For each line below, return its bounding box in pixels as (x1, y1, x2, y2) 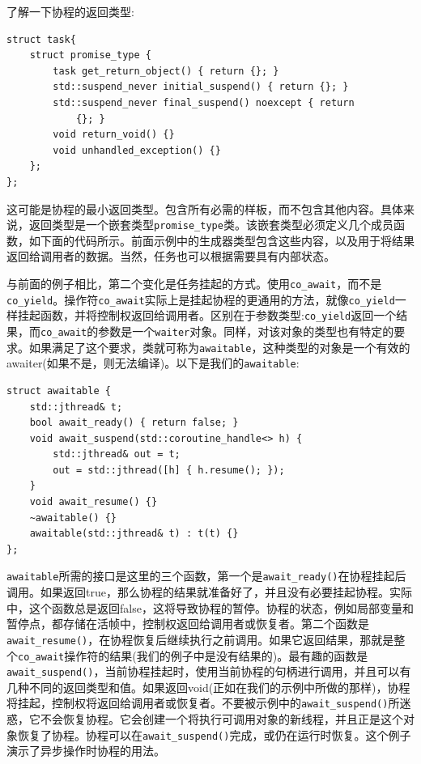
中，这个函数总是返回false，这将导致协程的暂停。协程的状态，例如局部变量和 (6, 599, 414, 616)
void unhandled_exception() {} (53, 144, 221, 156)
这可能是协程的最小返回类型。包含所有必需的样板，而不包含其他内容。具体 (6, 200, 403, 217)
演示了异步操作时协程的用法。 (6, 742, 165, 759)
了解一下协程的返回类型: (6, 3, 134, 19)
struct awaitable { (6, 384, 111, 397)
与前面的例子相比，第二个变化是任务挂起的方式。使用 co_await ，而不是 (6, 274, 382, 291)
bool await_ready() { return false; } (29, 417, 239, 429)
